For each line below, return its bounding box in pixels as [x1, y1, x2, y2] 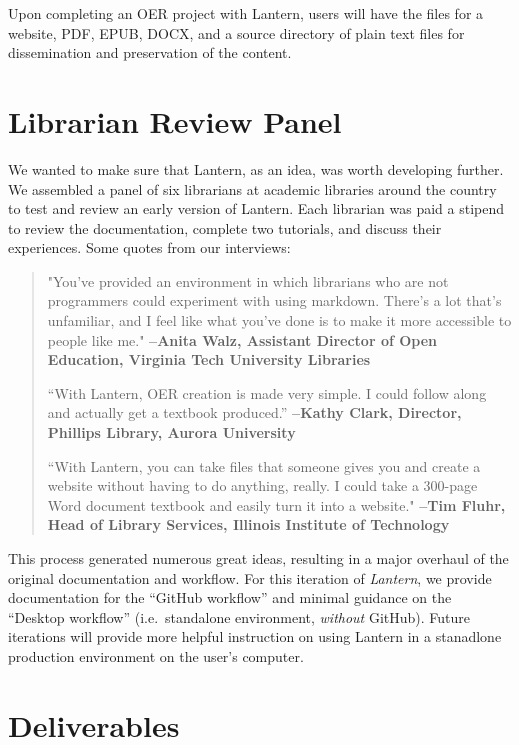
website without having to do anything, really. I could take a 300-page [47, 475, 478, 496]
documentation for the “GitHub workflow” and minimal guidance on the [8, 587, 452, 608]
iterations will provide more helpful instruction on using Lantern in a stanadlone [8, 626, 502, 647]
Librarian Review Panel [8, 100, 342, 141]
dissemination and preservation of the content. [8, 42, 292, 63]
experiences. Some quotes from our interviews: [8, 237, 291, 258]
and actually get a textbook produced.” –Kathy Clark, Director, [47, 402, 462, 423]
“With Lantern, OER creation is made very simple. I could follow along [47, 382, 487, 403]
